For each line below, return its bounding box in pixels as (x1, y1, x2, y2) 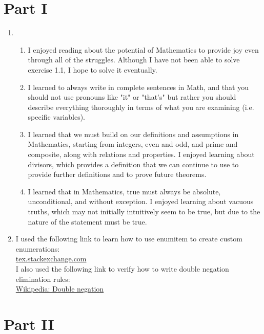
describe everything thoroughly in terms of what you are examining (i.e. (28, 101, 254, 112)
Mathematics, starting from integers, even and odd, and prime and (28, 139, 238, 149)
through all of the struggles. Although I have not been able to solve (28, 54, 240, 65)
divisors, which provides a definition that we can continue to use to (28, 159, 239, 169)
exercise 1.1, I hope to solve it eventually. (28, 64, 157, 75)
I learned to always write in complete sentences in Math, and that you (28, 81, 249, 92)
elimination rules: (15, 273, 70, 284)
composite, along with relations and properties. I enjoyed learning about (28, 149, 255, 160)
